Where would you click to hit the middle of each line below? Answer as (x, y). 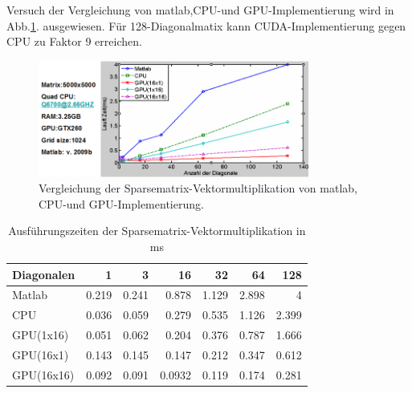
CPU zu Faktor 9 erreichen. (74, 41)
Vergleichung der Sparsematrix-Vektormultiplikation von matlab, (198, 188)
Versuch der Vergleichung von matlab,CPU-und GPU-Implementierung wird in (200, 10)
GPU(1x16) (41, 335)
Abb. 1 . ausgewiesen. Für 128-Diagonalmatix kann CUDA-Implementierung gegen (206, 25)
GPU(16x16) (43, 374)
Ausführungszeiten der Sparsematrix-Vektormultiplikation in (157, 231)
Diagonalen (44, 274)
